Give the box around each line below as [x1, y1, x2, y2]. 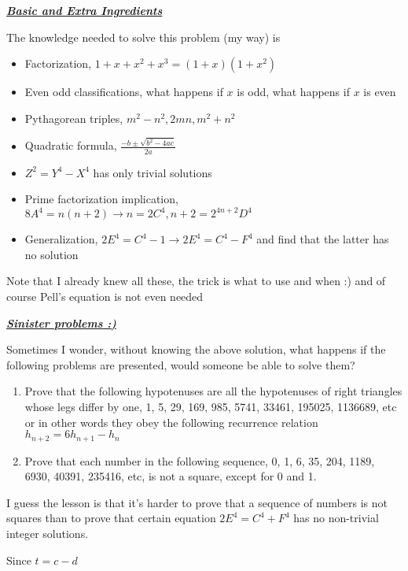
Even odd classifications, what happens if [24, 83, 223, 100]
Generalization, [24, 231, 98, 247]
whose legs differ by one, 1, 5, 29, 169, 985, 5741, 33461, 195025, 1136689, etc [24, 398, 397, 414]
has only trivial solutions [93, 164, 212, 180]
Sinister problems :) [6, 314, 116, 331]
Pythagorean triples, [24, 109, 123, 126]
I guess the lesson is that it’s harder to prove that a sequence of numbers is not [6, 494, 388, 510]
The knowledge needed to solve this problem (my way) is [6, 28, 281, 45]
